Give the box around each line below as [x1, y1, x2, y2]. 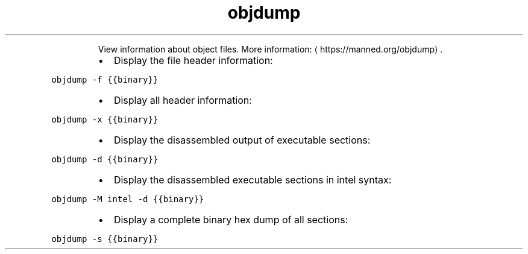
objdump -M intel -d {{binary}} [51, 194, 204, 204]
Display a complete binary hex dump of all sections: [113, 213, 348, 226]
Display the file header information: [113, 54, 273, 66]
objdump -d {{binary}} [51, 154, 159, 164]
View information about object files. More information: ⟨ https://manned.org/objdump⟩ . [98, 43, 443, 54]
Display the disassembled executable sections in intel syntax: [113, 173, 392, 186]
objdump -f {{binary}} [51, 74, 159, 84]
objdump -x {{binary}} [51, 114, 159, 124]
